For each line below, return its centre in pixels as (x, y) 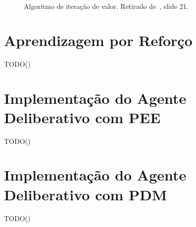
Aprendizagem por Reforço (98, 40)
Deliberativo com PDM (86, 194)
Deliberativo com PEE (82, 117)
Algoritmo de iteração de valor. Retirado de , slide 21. (106, 6)
